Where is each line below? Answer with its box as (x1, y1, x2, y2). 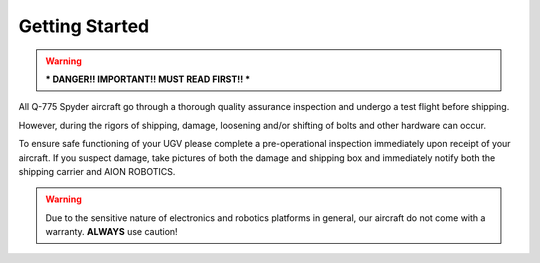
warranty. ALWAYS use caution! (45, 226, 179, 238)
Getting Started (18, 15, 150, 37)
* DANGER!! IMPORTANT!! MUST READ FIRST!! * (45, 73, 251, 85)
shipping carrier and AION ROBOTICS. (18, 165, 176, 177)
